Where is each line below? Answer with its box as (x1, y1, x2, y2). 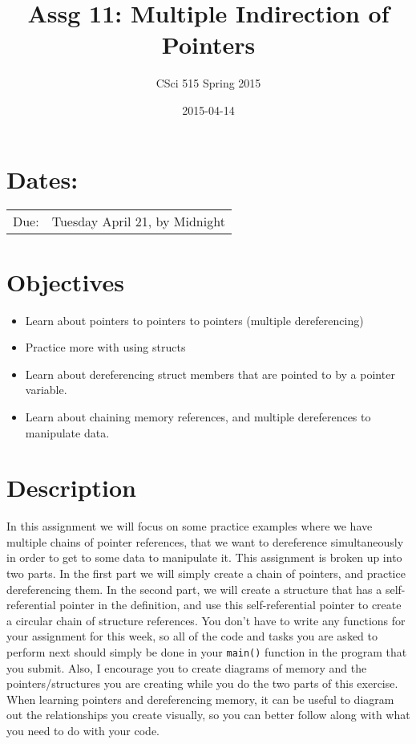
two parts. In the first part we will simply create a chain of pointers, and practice (6, 565, 406, 582)
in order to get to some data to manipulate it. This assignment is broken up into (6, 549, 402, 566)
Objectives (6, 265, 124, 298)
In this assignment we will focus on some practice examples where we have (6, 518, 373, 535)
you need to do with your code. (6, 722, 160, 739)
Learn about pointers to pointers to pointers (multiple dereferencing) (25, 311, 364, 328)
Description (6, 471, 137, 504)
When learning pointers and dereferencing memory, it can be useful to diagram (6, 690, 394, 707)
